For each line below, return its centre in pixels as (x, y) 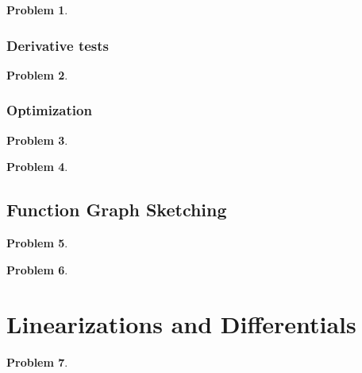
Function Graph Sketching (117, 210)
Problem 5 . (37, 243)
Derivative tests (58, 45)
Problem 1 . (37, 10)
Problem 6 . (37, 269)
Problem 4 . (37, 167)
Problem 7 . (37, 362)
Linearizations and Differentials (181, 324)
